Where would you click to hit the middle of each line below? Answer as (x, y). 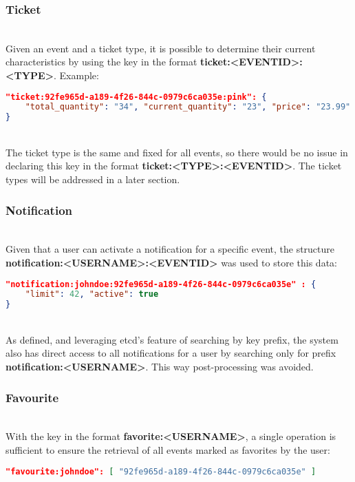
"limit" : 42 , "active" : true (92, 294)
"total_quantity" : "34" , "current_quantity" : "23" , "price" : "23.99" (188, 107)
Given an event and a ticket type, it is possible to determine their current (161, 48)
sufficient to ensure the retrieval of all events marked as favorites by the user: (168, 450)
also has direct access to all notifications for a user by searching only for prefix (171, 353)
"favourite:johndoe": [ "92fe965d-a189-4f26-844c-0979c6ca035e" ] (161, 471)
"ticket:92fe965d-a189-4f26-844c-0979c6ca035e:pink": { (136, 97)
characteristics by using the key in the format (101, 62)
